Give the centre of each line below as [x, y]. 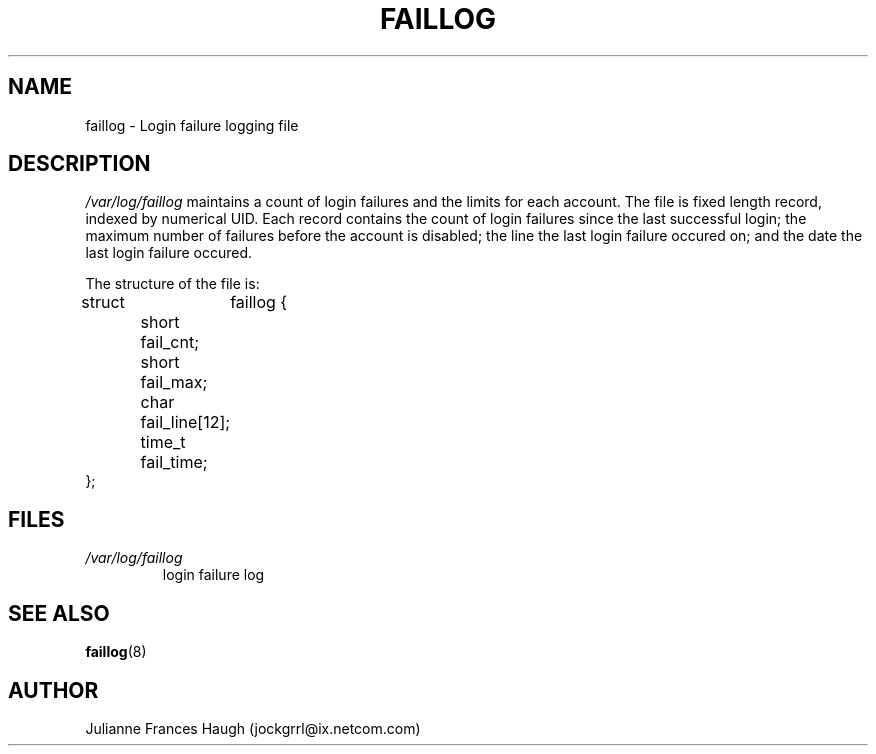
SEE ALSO [59, 613]
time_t [163, 442]
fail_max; [174, 382]
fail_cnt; [169, 342]
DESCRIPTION [79, 164]
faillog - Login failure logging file [192, 125]
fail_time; [174, 462]
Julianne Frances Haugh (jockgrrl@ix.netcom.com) [253, 728]
